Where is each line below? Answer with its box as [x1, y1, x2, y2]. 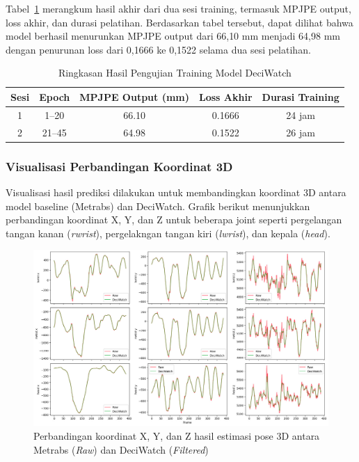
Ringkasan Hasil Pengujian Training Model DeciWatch [58, 65, 292, 80]
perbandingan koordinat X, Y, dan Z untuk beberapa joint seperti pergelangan [6, 212, 342, 227]
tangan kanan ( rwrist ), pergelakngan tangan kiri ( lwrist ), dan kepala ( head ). [6, 225, 330, 240]
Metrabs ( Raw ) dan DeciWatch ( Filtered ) [33, 442, 209, 456]
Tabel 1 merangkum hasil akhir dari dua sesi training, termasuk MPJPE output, [6, 1, 351, 15]
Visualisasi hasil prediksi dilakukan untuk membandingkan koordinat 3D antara [6, 184, 346, 199]
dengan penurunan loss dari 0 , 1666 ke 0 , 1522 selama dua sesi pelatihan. [6, 42, 311, 56]
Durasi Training [262, 89, 340, 104]
